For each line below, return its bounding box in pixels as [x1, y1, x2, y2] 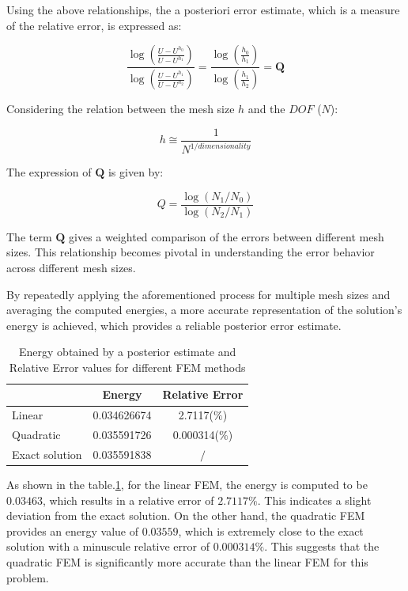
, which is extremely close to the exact [178, 522, 364, 539]
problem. [6, 569, 49, 585]
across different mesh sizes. [6, 259, 136, 275]
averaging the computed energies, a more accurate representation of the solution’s [6, 301, 402, 318]
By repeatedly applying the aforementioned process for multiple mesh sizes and [6, 286, 391, 302]
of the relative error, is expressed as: [6, 17, 182, 33]
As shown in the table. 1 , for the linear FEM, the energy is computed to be [6, 476, 368, 493]
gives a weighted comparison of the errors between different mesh [69, 228, 384, 244]
